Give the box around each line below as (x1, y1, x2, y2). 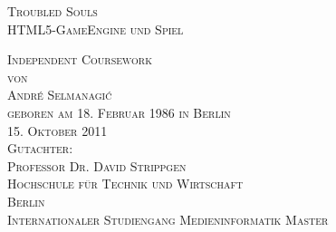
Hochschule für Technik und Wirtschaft (7, 174, 244, 193)
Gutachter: (7, 139, 73, 158)
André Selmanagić (7, 85, 112, 104)
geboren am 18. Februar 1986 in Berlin (7, 102, 231, 121)
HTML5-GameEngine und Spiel (7, 19, 184, 38)
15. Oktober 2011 (7, 121, 108, 140)
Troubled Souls (7, 2, 98, 20)
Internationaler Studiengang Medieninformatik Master (7, 209, 329, 228)
